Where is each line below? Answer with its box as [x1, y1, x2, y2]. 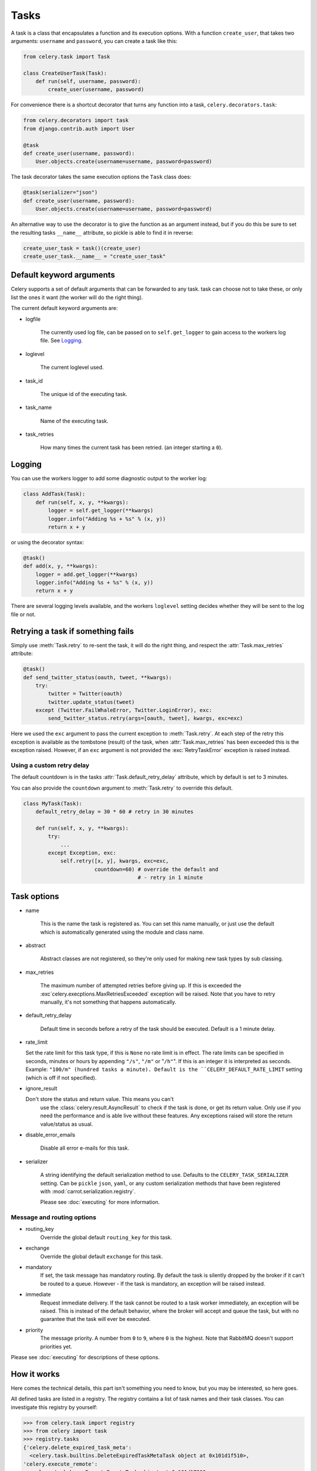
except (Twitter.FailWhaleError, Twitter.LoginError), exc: [35, 707, 213, 714]
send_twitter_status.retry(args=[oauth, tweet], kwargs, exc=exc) [48, 715, 244, 722]
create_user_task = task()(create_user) [23, 245, 141, 251]
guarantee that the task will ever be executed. [40, 1316, 151, 1323]
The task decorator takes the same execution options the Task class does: [11, 174, 192, 181]
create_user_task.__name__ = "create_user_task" [23, 253, 166, 259]
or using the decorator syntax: [11, 538, 85, 545]
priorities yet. [40, 1343, 73, 1350]
